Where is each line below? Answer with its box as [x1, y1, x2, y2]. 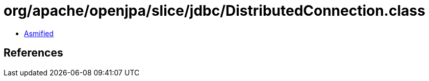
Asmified [24, 29, 54, 38]
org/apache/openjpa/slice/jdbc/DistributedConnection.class [4, 2, 425, 19]
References [4, 46, 63, 60]
